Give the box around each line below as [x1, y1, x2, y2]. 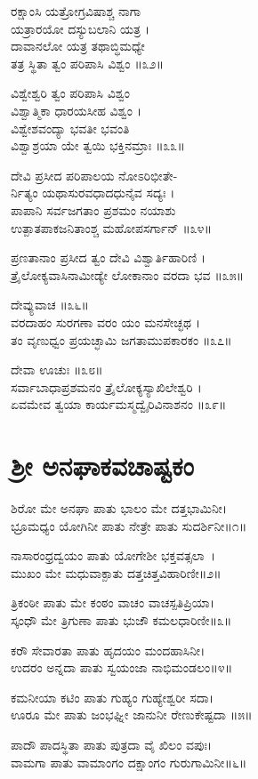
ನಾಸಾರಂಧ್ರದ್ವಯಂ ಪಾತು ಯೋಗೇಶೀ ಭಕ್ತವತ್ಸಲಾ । [11, 546, 216, 565]
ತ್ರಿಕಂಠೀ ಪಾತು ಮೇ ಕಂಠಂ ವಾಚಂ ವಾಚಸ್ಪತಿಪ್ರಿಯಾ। [11, 593, 215, 612]
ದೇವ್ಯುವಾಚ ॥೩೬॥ [11, 295, 89, 314]
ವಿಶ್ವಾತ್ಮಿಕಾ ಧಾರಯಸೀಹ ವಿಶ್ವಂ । [11, 100, 141, 119]
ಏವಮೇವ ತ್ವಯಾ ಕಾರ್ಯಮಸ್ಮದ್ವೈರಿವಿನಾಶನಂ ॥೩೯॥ [11, 395, 227, 414]
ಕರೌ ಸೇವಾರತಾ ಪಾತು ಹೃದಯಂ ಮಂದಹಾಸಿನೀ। [11, 640, 206, 659]
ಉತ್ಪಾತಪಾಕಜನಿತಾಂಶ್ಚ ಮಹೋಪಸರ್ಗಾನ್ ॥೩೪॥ [11, 218, 212, 237]
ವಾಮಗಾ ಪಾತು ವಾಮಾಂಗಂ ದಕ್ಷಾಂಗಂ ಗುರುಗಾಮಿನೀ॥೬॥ [11, 752, 247, 771]
